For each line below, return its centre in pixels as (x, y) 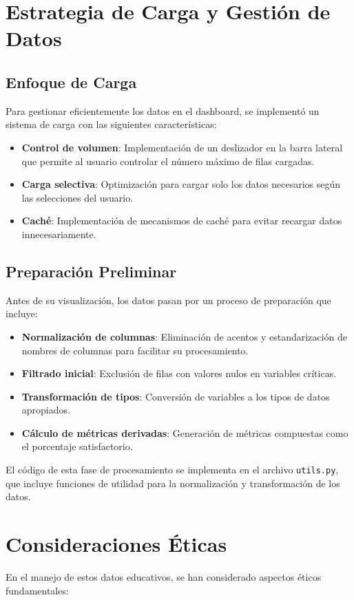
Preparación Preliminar (91, 271)
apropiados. (46, 410)
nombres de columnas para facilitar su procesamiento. (135, 350)
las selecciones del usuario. (77, 197)
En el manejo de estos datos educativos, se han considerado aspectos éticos (164, 577)
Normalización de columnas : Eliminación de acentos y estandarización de (184, 336)
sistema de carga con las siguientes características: (111, 124)
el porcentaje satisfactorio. (77, 446)
